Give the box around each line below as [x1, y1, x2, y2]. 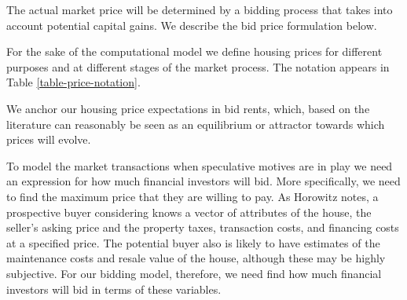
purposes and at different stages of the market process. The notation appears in [6, 58, 390, 75]
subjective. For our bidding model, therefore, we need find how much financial [6, 265, 382, 281]
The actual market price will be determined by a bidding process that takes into [6, 2, 393, 17]
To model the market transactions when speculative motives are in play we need [6, 157, 393, 174]
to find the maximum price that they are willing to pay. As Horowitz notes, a [6, 188, 379, 204]
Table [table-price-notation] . [6, 74, 141, 90]
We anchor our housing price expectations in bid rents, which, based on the [6, 100, 370, 116]
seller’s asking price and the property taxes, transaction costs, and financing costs [6, 219, 399, 236]
